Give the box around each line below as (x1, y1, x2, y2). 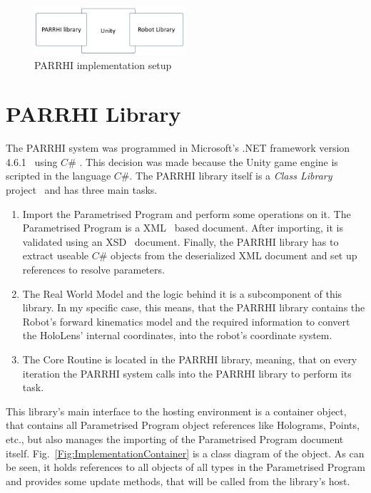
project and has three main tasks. (6, 182, 158, 197)
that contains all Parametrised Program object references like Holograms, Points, (6, 417, 360, 432)
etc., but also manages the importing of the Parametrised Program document (6, 431, 344, 446)
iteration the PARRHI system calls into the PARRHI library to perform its (22, 365, 352, 380)
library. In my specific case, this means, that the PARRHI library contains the (22, 300, 365, 315)
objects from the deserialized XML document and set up (111, 248, 357, 263)
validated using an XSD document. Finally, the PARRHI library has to (22, 234, 339, 249)
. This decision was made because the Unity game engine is (79, 154, 338, 169)
